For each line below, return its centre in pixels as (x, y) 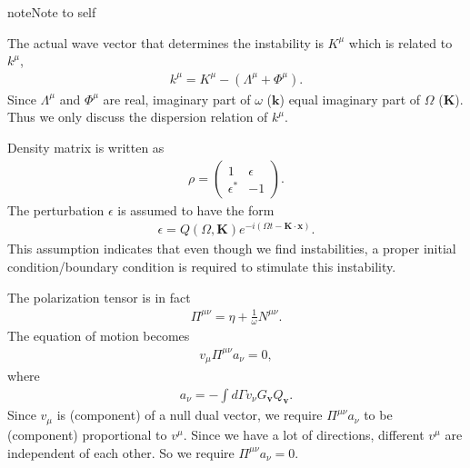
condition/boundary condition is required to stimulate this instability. (202, 266)
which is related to (400, 42)
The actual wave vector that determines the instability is (165, 42)
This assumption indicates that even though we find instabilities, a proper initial (232, 249)
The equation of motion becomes (99, 336)
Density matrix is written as (86, 147)
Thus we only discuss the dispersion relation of (138, 117)
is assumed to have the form (196, 209)
